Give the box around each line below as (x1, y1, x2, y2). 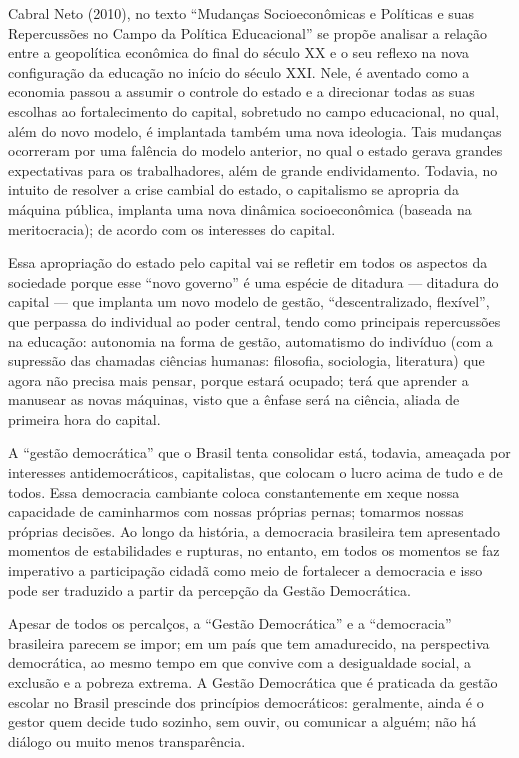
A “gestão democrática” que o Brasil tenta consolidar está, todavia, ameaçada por (8, 442, 511, 463)
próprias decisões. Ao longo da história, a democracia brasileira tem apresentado (8, 520, 500, 541)
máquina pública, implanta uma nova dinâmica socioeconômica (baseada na (8, 198, 472, 219)
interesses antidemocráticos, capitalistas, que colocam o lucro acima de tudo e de (8, 462, 503, 483)
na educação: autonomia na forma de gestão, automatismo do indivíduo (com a (8, 330, 493, 351)
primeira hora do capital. (8, 408, 161, 429)
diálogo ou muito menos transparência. (8, 730, 246, 751)
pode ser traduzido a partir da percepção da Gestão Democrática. (8, 579, 411, 600)
